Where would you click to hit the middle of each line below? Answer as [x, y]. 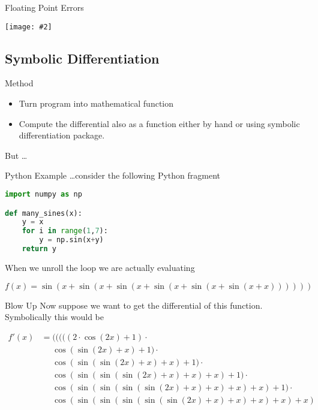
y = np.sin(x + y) [71, 240]
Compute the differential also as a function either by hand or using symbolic [159, 123]
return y [39, 249]
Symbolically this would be [54, 317]
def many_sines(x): [43, 213]
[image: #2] [28, 27]
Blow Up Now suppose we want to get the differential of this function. [134, 305]
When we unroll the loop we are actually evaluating [100, 267]
